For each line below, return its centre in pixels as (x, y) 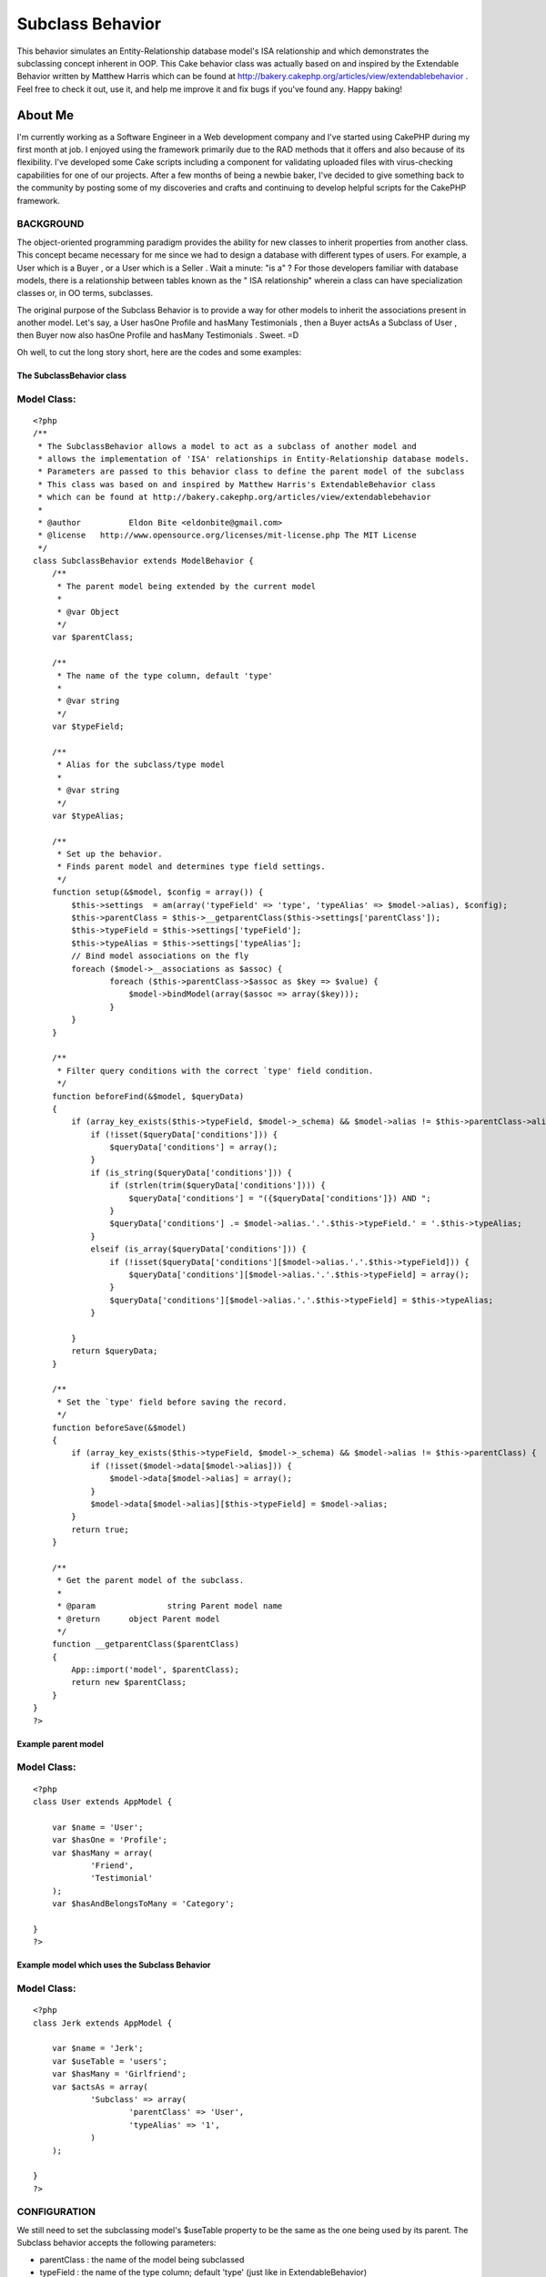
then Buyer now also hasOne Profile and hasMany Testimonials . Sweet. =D (158, 335)
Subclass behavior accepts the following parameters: (116, 2243)
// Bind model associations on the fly (160, 956)
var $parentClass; (93, 637)
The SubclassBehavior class (72, 375)
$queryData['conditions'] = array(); (193, 1147)
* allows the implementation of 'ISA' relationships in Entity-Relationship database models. (254, 459)
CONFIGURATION (56, 2211)
